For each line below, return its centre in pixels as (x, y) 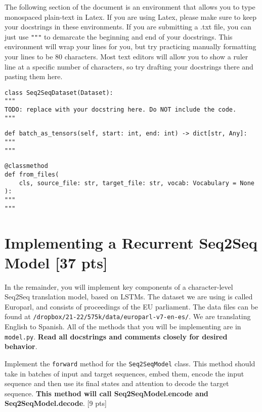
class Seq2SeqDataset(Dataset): (59, 93)
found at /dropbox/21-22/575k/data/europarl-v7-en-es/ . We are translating (128, 316)
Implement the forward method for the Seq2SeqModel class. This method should (130, 363)
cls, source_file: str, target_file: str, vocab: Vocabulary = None (137, 183)
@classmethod (26, 166)
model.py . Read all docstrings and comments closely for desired (116, 336)
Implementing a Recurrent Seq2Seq (131, 242)
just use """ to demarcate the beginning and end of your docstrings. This (119, 36)
